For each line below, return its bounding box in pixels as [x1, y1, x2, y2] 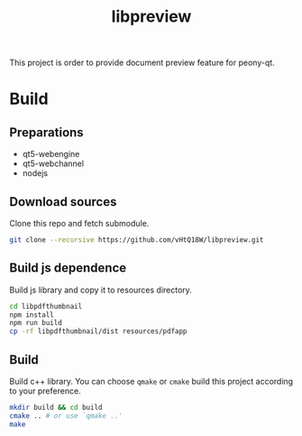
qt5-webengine [22, 149, 80, 160]
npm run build [9, 319, 63, 328]
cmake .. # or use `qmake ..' [9, 411, 124, 421]
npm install [9, 310, 54, 320]
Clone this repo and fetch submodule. [9, 218, 150, 228]
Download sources [9, 194, 117, 209]
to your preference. [9, 385, 81, 396]
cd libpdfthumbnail [9, 301, 83, 311]
